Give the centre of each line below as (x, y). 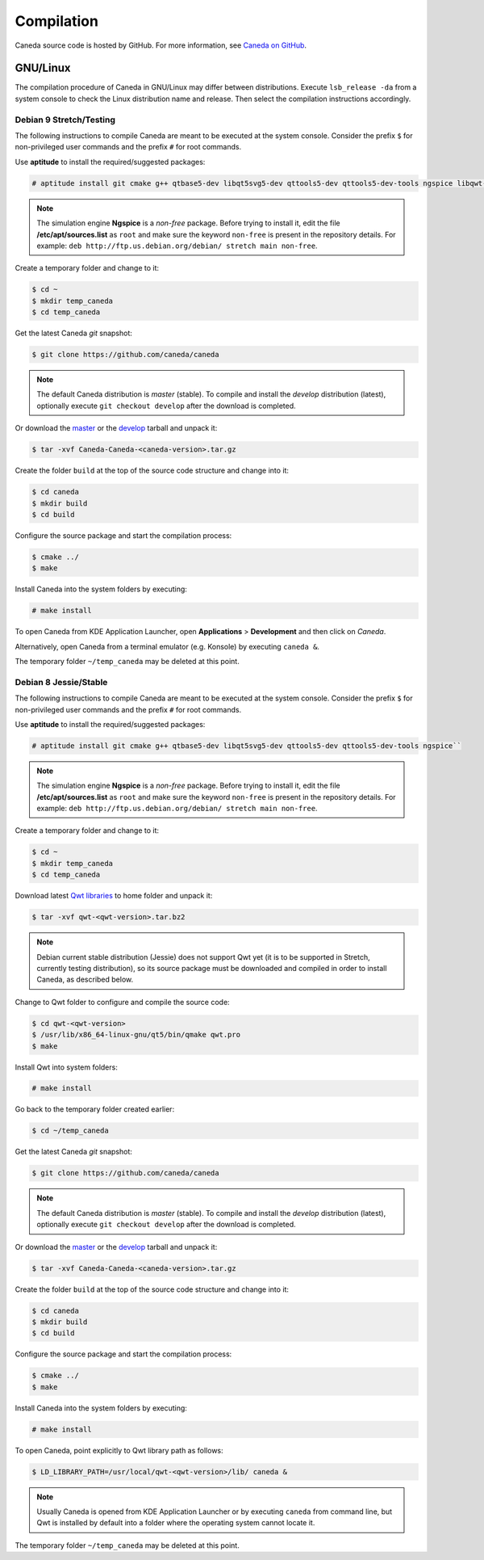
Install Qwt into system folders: (67, 1067)
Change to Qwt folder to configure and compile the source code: (122, 1002)
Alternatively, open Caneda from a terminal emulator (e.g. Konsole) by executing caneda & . (167, 646)
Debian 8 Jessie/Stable (61, 682)
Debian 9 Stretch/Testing (65, 120)
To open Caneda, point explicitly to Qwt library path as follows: (119, 1450)
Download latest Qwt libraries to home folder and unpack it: (114, 896)
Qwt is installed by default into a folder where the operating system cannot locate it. (176, 1523)
